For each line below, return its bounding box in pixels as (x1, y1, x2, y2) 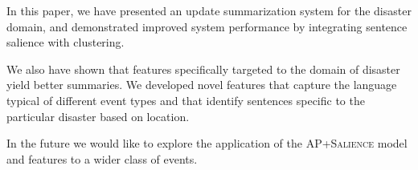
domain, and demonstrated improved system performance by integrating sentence (6, 18, 408, 34)
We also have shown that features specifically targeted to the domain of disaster (6, 60, 400, 77)
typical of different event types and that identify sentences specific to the (6, 91, 365, 108)
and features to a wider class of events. (6, 150, 198, 167)
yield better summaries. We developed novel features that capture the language (6, 76, 397, 93)
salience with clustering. (6, 34, 125, 51)
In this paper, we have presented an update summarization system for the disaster (6, 2, 412, 18)
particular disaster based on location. (6, 107, 190, 124)
